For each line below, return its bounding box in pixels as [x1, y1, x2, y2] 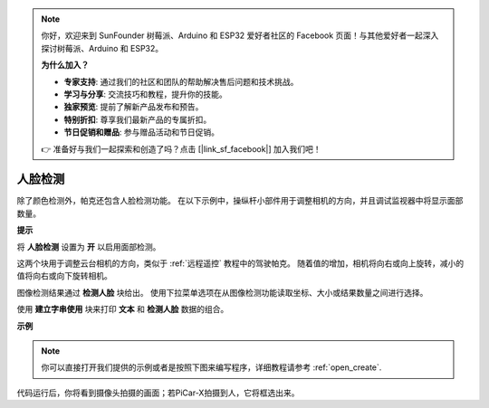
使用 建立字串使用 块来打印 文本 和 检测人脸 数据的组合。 [16, 304, 229, 315]
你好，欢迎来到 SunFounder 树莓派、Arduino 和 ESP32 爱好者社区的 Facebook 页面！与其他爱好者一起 [41, 30, 423, 41]
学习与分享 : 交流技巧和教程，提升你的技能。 [63, 89, 227, 100]
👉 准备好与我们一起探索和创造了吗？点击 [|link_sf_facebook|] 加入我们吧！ [41, 143, 321, 154]
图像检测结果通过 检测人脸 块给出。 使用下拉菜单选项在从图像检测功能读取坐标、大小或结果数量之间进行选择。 [16, 287, 428, 298]
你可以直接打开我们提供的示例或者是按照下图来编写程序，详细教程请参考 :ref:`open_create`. [41, 362, 382, 373]
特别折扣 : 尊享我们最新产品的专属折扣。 [63, 114, 212, 125]
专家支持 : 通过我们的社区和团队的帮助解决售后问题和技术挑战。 [63, 76, 299, 87]
